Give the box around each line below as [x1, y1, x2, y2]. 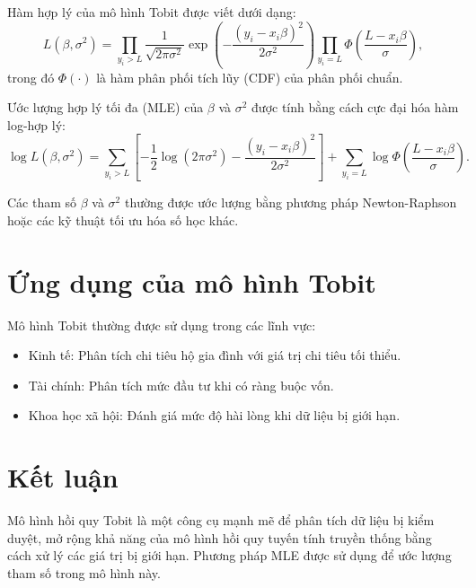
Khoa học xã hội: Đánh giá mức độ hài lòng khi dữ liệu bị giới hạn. [28, 406, 401, 425]
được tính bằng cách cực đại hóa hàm [251, 98, 459, 117]
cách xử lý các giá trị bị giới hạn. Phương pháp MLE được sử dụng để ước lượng [7, 546, 452, 565]
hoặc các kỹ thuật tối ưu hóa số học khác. [7, 210, 239, 229]
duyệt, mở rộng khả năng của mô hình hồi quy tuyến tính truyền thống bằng [7, 528, 432, 547]
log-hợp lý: [7, 115, 66, 134]
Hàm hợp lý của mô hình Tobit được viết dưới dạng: [7, 3, 296, 21]
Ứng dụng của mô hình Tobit [7, 263, 376, 300]
